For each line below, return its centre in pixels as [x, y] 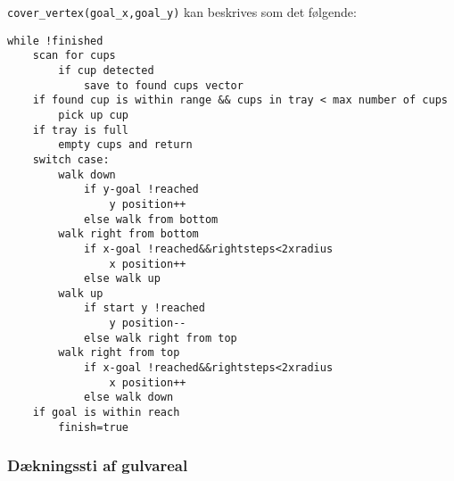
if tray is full [81, 130]
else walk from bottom [151, 219]
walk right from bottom [128, 234]
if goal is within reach [106, 413]
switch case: [71, 159]
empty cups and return [125, 145]
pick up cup [94, 115]
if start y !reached [144, 308]
